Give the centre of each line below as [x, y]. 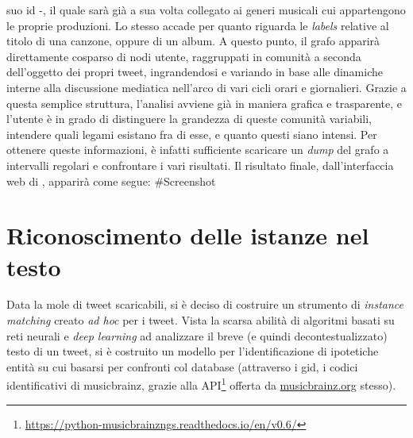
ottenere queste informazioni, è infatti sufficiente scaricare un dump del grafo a [198, 150]
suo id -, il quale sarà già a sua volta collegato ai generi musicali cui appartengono [206, 10]
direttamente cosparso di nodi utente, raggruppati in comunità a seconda [184, 56]
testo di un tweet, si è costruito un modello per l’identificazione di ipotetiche [193, 351]
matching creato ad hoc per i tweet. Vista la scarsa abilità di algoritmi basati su [201, 320]
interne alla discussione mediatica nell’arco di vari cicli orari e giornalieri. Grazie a [206, 87]
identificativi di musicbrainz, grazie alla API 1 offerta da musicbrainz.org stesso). [201, 384]
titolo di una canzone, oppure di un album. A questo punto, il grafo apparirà [193, 41]
